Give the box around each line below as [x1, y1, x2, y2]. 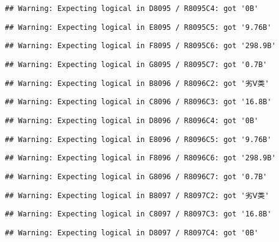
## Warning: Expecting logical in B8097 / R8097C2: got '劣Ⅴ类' [5, 191, 269, 200]
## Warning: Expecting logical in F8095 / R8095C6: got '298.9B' [5, 41, 276, 51]
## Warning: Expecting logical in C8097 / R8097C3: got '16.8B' [5, 210, 272, 219]
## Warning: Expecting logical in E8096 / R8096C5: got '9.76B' [5, 135, 272, 144]
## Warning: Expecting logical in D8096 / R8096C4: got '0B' [5, 116, 259, 125]
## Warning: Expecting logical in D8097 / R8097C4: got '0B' [5, 228, 259, 237]
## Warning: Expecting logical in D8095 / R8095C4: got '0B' [5, 4, 259, 13]
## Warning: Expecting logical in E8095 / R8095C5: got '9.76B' [5, 23, 272, 32]
